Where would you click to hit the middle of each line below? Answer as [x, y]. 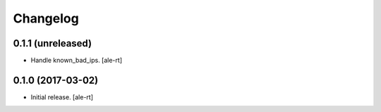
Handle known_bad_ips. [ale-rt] [77, 61]
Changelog [46, 18]
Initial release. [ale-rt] [62, 97]
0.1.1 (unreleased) [52, 43]
